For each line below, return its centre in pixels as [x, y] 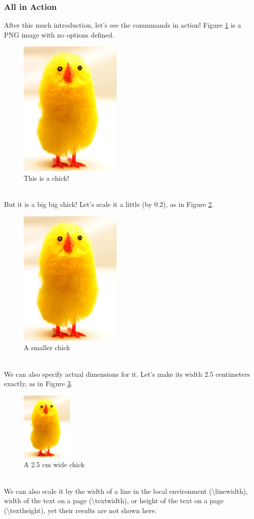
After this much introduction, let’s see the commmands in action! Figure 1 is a [123, 25]
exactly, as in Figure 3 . [38, 383]
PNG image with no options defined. [59, 34]
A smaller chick [47, 347]
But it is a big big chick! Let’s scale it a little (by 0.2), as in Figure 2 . [109, 204]
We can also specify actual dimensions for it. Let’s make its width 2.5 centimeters [127, 374]
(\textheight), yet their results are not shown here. [80, 510]
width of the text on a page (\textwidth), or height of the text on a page [114, 500]
